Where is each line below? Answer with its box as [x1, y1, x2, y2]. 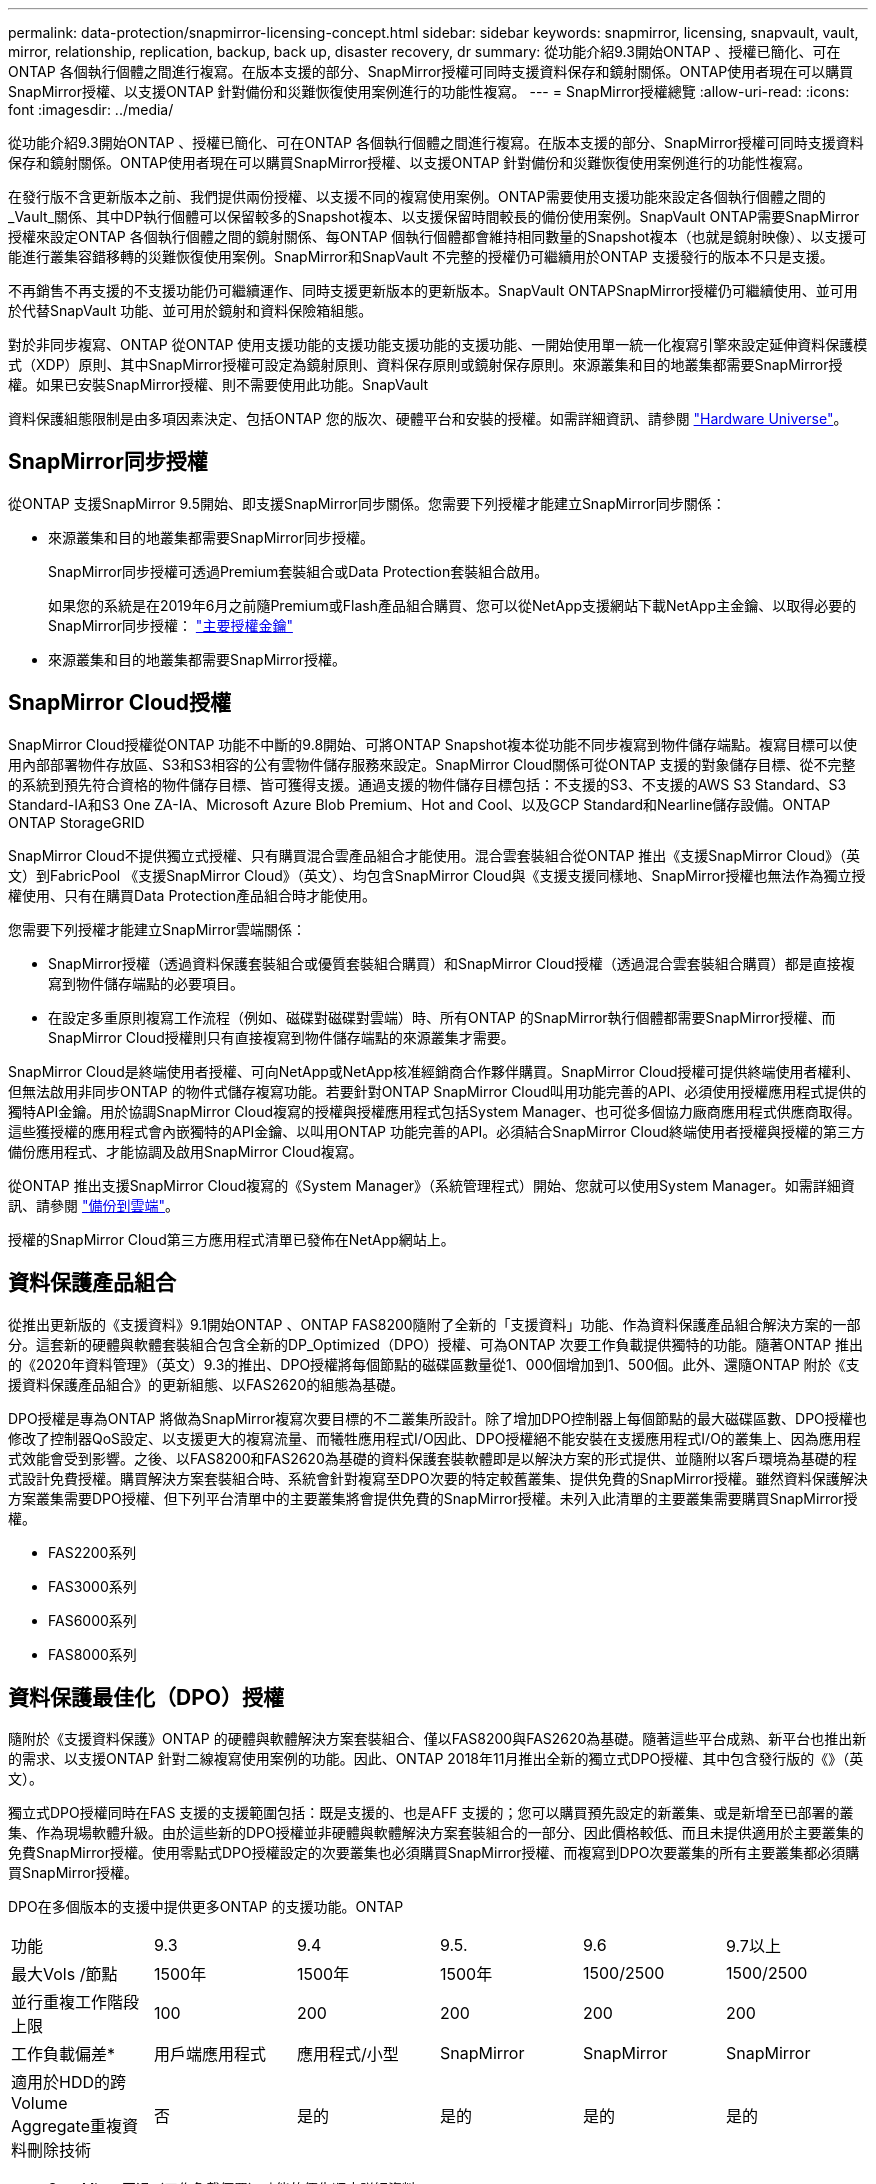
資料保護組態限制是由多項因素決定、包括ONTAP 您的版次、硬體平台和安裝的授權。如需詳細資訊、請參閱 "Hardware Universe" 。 [8, 410, 848, 427]
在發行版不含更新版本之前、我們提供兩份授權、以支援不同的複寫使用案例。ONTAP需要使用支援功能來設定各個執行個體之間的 [8, 188, 826, 205]
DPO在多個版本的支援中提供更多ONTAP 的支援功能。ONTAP [8, 1898, 404, 1916]
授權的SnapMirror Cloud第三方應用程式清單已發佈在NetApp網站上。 [8, 1230, 455, 1248]
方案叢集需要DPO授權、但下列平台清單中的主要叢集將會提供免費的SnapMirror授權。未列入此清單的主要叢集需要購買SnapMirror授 [8, 1489, 858, 1507]
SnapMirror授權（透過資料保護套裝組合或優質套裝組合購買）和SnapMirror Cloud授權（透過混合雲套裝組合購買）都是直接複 [48, 954, 855, 972]
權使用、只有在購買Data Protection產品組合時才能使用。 [8, 886, 377, 904]
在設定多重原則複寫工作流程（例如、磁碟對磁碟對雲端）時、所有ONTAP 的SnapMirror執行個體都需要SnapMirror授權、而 [48, 1008, 836, 1026]
